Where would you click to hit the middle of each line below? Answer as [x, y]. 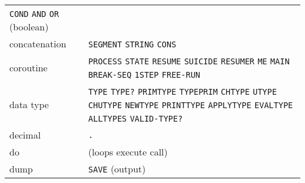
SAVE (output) [117, 169]
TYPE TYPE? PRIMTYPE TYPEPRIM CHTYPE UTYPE [182, 92]
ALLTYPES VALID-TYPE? [135, 119]
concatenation [38, 44]
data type [29, 104]
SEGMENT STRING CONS [132, 44]
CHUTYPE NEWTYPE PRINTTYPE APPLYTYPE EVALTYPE [191, 105]
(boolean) [29, 27]
